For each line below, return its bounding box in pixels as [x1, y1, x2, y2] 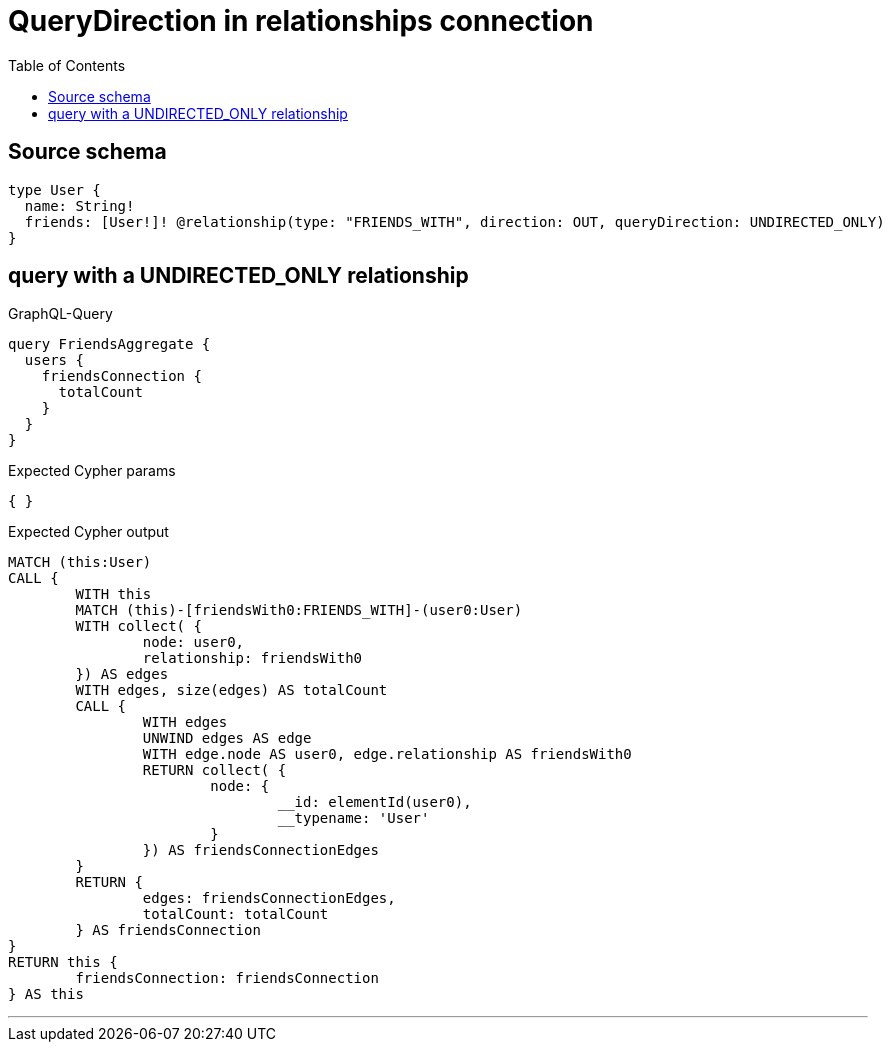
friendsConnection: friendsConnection [75, 970, 379, 987]
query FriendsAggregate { [8, 336, 211, 353]
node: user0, [142, 634, 245, 651]
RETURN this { [8, 954, 118, 971]
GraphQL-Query [8, 305, 113, 323]
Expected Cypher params [8, 462, 176, 480]
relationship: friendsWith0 [142, 650, 363, 667]
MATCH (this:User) [8, 554, 152, 571]
